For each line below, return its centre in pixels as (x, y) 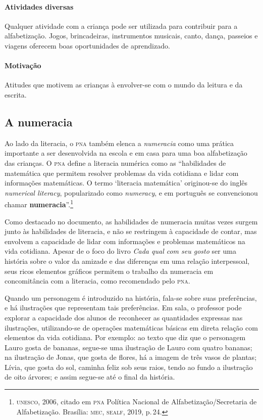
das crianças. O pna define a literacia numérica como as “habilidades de (115, 162)
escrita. (16, 94)
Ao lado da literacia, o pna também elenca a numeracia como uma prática (119, 143)
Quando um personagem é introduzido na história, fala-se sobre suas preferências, (131, 297)
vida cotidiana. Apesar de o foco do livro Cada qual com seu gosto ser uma (120, 251)
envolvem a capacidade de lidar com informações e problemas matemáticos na (125, 241)
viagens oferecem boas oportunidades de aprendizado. (87, 45)
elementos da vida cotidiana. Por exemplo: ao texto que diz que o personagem (125, 337)
